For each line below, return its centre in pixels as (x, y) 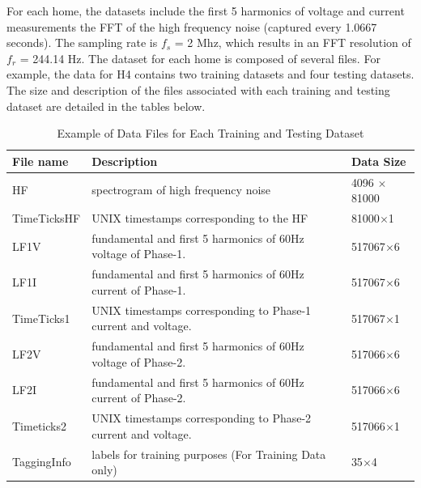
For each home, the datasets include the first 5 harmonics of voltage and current (206, 11)
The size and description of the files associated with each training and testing (198, 89)
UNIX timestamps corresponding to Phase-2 (202, 418)
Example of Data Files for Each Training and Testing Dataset (210, 133)
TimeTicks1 (41, 318)
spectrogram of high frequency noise (181, 190)
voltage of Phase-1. (139, 254)
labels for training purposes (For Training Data (209, 454)
